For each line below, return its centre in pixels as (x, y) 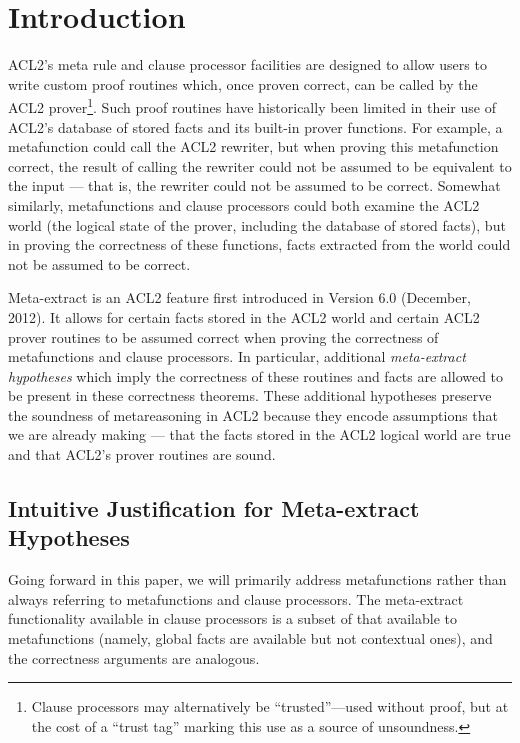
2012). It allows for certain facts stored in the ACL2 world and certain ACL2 (244, 316)
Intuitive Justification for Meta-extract (214, 508)
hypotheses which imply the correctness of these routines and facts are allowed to (256, 375)
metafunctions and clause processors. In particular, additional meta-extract (237, 356)
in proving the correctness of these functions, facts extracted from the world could (259, 244)
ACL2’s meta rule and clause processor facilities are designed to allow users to (247, 64)
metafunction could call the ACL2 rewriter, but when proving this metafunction (253, 146)
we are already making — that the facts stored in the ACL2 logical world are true (259, 434)
